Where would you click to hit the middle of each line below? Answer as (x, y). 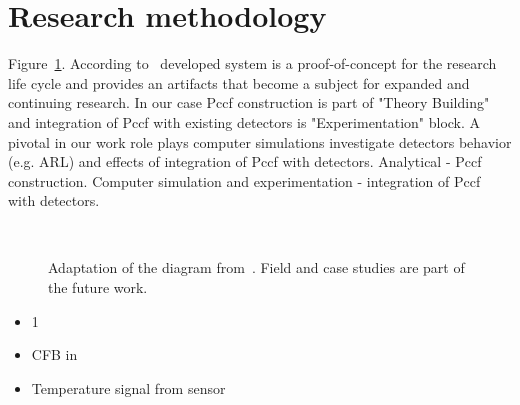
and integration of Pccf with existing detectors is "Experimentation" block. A (244, 121)
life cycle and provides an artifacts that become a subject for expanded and (239, 82)
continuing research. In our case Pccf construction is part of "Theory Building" (249, 102)
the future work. (98, 287)
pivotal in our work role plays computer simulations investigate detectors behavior (260, 141)
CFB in (54, 354)
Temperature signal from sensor (128, 387)
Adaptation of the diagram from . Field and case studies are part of (256, 267)
